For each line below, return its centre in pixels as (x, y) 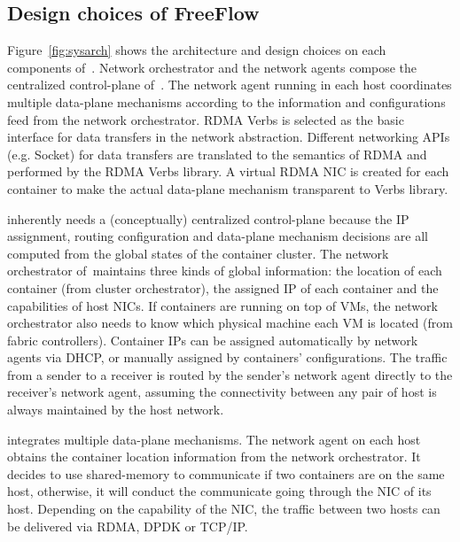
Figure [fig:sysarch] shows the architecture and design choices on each (197, 50)
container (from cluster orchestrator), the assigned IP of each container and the (223, 287)
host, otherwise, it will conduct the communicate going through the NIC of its (219, 491)
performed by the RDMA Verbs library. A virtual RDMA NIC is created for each (228, 171)
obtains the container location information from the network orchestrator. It (214, 457)
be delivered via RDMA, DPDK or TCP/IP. (128, 526)
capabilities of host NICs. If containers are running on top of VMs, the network (222, 305)
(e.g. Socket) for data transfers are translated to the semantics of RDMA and (217, 154)
